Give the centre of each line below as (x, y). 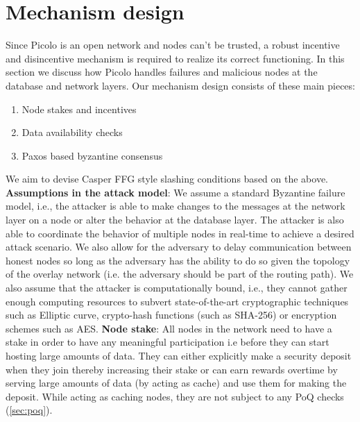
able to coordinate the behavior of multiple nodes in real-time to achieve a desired (180, 233)
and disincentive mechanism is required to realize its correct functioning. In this (175, 58)
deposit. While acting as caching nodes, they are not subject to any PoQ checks (175, 396)
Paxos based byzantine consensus (92, 155)
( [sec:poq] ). (29, 410)
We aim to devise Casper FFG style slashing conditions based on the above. (167, 179)
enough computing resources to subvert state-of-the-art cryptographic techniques (177, 301)
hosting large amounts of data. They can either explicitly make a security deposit (179, 355)
